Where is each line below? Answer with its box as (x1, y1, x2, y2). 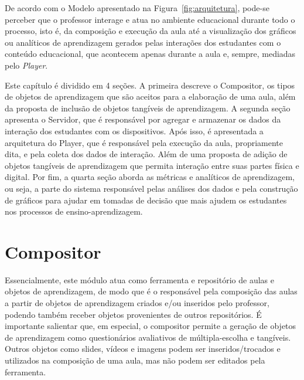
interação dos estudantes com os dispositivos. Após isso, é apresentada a (5, 124, 264, 137)
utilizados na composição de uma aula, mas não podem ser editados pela (5, 354, 265, 366)
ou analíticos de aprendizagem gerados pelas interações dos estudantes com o (5, 36, 281, 48)
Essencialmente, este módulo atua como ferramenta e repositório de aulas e (5, 273, 274, 286)
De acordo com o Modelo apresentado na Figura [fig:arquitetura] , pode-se (5, 2, 269, 13)
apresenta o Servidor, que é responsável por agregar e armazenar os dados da (5, 113, 281, 125)
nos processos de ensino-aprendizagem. (5, 205, 143, 218)
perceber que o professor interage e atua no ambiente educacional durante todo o (5, 13, 295, 25)
